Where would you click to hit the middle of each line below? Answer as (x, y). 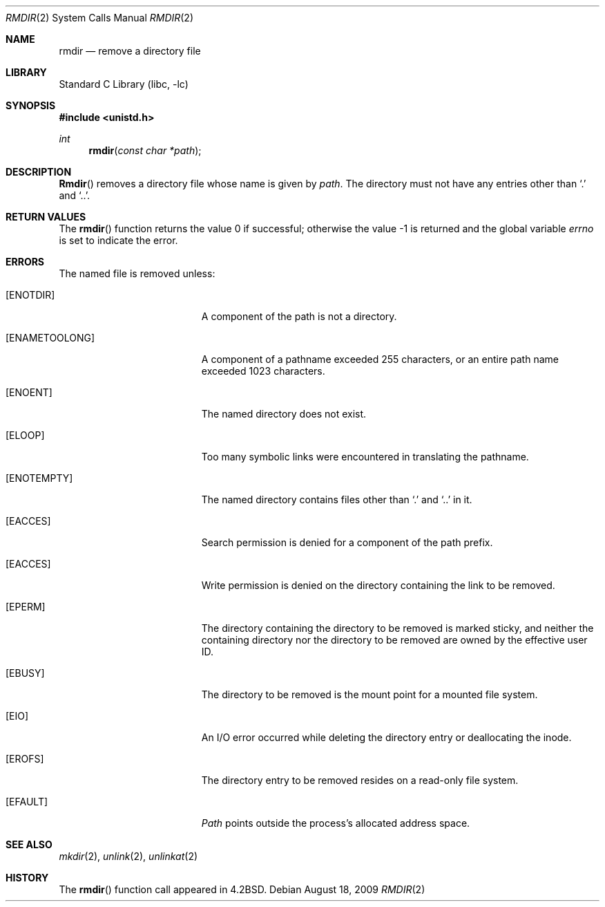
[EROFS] (25, 759)
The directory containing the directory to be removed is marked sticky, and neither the (397, 628)
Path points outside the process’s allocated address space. (336, 823)
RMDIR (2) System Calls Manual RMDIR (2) (100, 18)
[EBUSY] (25, 673)
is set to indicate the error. (118, 240)
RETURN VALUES (46, 217)
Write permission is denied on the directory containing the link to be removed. (378, 585)
